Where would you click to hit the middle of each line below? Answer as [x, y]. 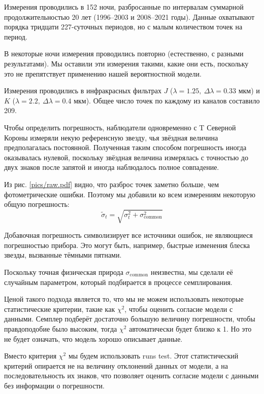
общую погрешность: [37, 204]
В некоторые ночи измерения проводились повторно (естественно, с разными [124, 53]
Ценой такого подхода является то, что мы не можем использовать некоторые [124, 299]
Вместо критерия [30, 356]
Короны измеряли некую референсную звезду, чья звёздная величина [111, 137]
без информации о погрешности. [54, 385]
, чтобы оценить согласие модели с [179, 309]
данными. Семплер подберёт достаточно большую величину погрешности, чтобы [130, 319]
